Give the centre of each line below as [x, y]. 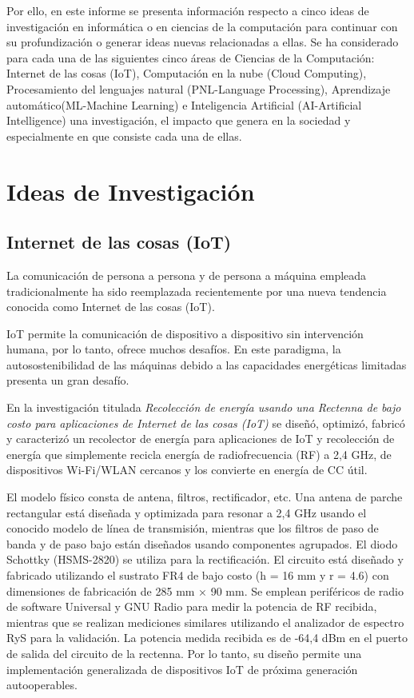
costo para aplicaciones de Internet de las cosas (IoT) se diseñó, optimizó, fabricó [206, 423]
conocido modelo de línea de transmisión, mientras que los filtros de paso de [193, 528]
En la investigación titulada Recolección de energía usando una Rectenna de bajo [204, 407]
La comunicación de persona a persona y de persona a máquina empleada [187, 275]
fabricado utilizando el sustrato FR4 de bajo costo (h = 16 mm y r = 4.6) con [198, 575]
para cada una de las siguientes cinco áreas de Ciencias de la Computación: [191, 57]
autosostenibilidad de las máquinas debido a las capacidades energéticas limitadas [207, 364]
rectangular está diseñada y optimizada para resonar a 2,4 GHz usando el [187, 512]
